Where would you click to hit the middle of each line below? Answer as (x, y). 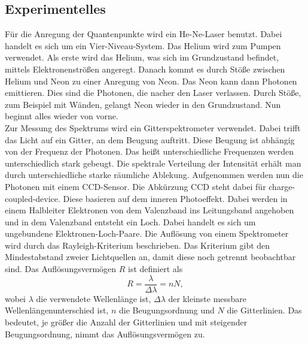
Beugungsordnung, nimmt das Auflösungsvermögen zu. (105, 334)
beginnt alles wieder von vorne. (62, 116)
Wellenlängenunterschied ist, (57, 310)
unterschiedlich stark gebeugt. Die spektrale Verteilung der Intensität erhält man (153, 163)
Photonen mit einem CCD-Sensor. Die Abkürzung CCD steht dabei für (135, 186)
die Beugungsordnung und (167, 310)
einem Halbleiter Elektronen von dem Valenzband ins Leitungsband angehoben (150, 210)
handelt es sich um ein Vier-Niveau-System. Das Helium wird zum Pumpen (143, 45)
